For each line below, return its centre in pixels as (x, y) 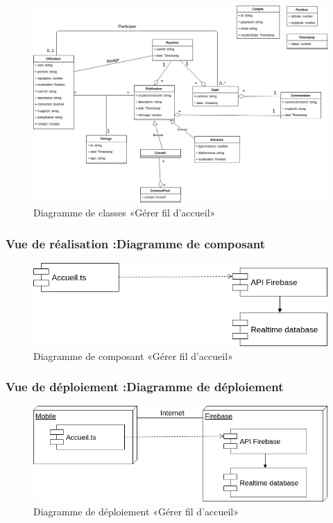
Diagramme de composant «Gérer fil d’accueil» (133, 355)
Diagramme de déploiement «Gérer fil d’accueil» (136, 511)
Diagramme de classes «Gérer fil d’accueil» (125, 213)
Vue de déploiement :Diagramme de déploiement (145, 387)
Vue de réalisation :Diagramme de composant (136, 243)
